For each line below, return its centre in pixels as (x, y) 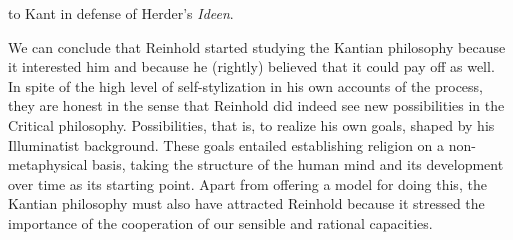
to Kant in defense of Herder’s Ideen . (121, 13)
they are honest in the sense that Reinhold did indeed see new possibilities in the (256, 105)
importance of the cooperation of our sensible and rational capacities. (220, 222)
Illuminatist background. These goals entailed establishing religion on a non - (242, 144)
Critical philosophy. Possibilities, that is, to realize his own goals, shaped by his (251, 124)
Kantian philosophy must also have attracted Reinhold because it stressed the (246, 203)
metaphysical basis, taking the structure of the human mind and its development (256, 164)
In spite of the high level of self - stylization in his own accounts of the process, (246, 85)
